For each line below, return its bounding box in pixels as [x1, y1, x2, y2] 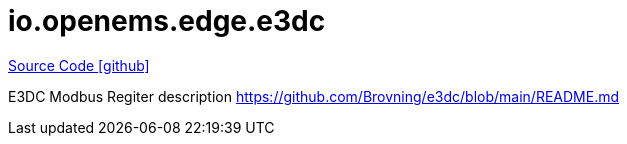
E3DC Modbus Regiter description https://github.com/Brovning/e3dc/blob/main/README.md [8, 87, 619, 105]
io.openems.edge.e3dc [8, 4, 326, 38]
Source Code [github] [8, 56, 150, 74]
